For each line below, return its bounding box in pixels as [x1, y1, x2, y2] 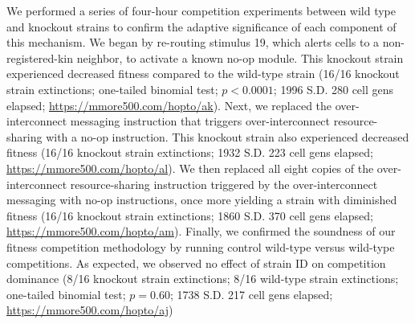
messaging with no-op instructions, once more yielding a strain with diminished [6, 191, 397, 208]
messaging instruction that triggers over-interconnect [70, 113, 331, 129]
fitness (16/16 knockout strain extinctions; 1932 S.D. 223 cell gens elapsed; [6, 144, 373, 161]
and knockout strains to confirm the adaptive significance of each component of [6, 18, 397, 35]
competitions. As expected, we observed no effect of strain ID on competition [6, 254, 386, 271]
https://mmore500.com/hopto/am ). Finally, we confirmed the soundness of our [6, 223, 396, 240]
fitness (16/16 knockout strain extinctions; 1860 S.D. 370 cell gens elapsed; [6, 207, 373, 224]
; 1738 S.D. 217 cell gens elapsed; [169, 285, 333, 302]
